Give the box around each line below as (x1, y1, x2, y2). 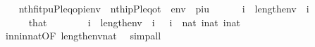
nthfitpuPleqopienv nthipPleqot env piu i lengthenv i (18, 1, 309, 15)
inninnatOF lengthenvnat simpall (5, 28, 161, 43)
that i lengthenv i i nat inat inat (28, 15, 240, 29)
